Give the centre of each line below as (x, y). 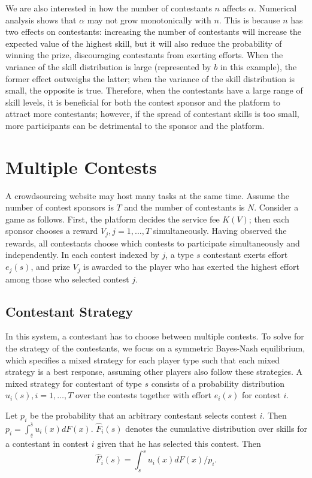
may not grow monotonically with (149, 19)
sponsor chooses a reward (52, 231)
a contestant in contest (47, 444)
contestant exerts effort (246, 255)
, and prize (50, 267)
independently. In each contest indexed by (82, 255)
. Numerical (275, 8)
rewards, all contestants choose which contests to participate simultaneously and (153, 243)
